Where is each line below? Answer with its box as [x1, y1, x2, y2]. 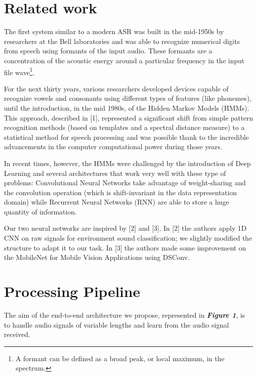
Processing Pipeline [4, 281, 140, 301]
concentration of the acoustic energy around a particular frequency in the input [4, 55, 245, 65]
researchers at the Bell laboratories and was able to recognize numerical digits [4, 36, 240, 46]
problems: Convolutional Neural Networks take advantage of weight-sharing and [4, 177, 246, 188]
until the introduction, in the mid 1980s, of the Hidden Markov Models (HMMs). [4, 102, 250, 113]
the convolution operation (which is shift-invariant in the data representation [4, 187, 237, 197]
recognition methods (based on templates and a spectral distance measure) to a [4, 122, 245, 132]
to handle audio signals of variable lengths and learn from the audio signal [4, 319, 229, 330]
